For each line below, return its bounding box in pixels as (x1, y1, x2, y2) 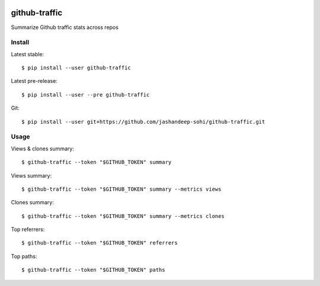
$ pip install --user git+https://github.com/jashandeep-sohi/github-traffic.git (21, 118, 265, 125)
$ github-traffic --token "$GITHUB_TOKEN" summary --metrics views (21, 185, 222, 192)
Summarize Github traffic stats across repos (11, 24, 119, 31)
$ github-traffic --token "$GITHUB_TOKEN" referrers (21, 240, 178, 246)
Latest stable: (11, 50, 44, 57)
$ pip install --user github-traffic (21, 65, 132, 71)
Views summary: (11, 172, 52, 179)
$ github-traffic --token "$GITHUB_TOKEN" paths (21, 266, 165, 274)
